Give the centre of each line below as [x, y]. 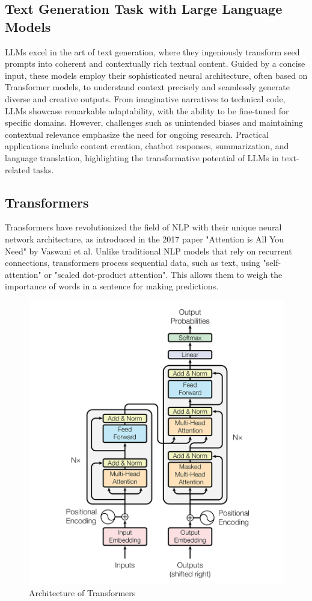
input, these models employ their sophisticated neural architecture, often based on [156, 75]
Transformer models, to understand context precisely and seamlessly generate [148, 87]
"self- [272, 263]
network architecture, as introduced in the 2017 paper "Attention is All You [145, 239]
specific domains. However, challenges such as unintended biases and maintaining [154, 122]
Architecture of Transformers [82, 593]
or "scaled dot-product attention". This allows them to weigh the [163, 274]
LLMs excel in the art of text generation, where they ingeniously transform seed [152, 51]
